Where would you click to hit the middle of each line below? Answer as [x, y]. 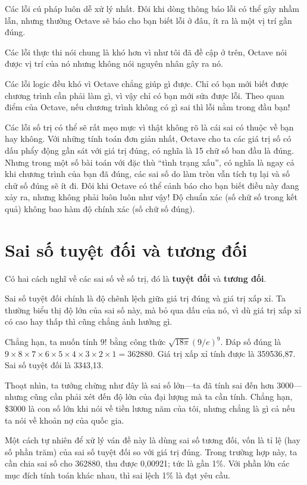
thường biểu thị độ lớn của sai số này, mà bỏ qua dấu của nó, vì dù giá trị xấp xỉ [153, 310]
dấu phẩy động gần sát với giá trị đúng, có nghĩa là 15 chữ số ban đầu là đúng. [149, 150]
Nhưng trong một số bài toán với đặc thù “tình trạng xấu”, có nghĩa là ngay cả [150, 162]
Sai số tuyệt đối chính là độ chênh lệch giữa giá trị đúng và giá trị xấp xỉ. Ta [145, 298]
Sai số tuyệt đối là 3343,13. [54, 365]
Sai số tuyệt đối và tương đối [126, 249]
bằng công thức [138, 341]
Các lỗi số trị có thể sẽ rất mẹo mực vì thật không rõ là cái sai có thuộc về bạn [149, 127]
